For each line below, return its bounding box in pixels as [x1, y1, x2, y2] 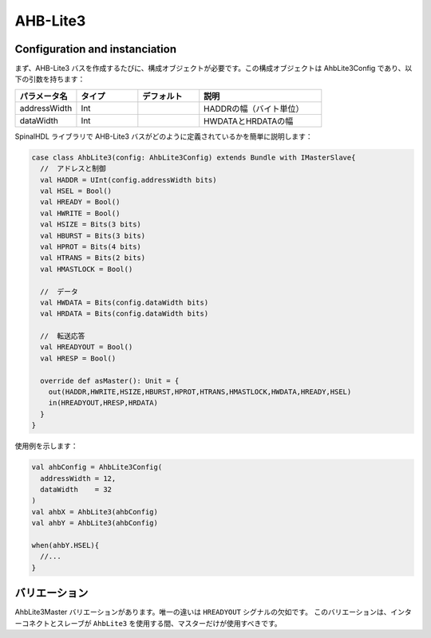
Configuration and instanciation [14, 42, 177, 56]
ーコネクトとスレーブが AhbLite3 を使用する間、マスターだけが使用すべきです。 [14, 618, 283, 628]
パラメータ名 [19, 90, 68, 101]
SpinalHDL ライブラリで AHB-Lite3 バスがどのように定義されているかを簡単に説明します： [14, 132, 313, 141]
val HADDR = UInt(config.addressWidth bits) [40, 175, 217, 184]
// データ [40, 287, 79, 296]
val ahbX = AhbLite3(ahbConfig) [31, 507, 159, 516]
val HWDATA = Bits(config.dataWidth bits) [40, 297, 209, 307]
